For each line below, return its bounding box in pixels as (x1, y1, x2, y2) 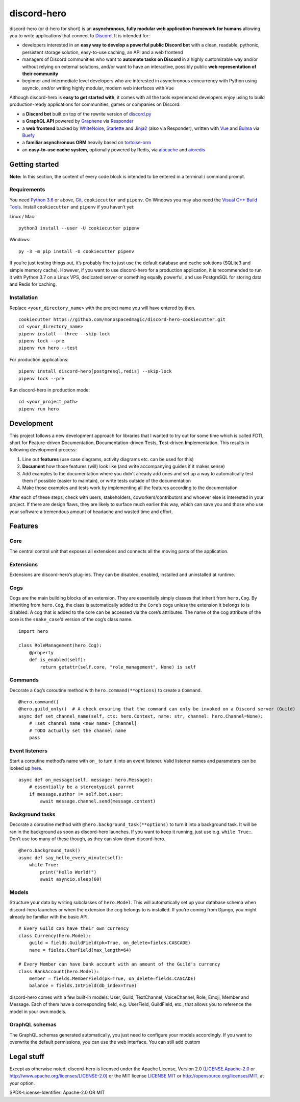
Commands (9, 676, 39, 683)
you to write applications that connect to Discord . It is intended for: (9, 32, 150, 38)
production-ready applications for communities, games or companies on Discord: (9, 101, 181, 107)
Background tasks (9, 811, 56, 818)
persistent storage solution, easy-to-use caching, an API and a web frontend (22, 49, 183, 55)
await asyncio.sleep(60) (40, 877, 102, 882)
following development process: (9, 447, 77, 453)
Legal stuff (9, 1052, 44, 1061)
